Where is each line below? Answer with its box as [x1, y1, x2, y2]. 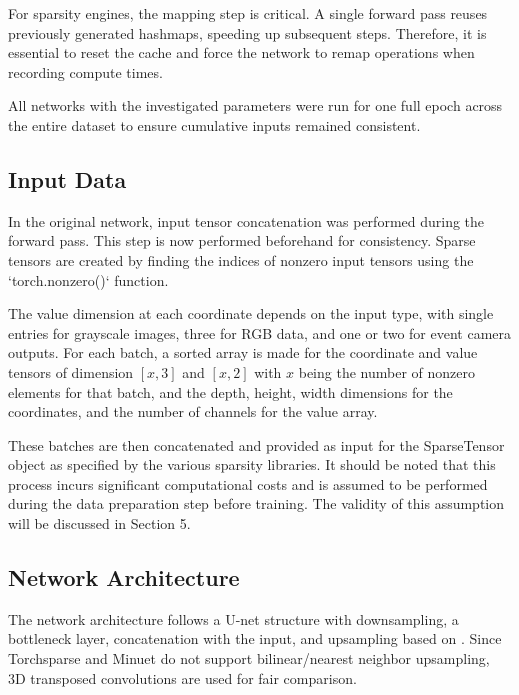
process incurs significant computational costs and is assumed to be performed [8, 473, 488, 494]
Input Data [8, 163, 127, 194]
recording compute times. [8, 61, 163, 82]
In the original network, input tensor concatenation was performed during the [8, 210, 485, 231]
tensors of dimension [8, 361, 134, 382]
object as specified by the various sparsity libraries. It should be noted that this [8, 454, 496, 475]
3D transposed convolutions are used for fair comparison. [8, 667, 357, 688]
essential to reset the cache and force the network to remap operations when [8, 42, 475, 63]
